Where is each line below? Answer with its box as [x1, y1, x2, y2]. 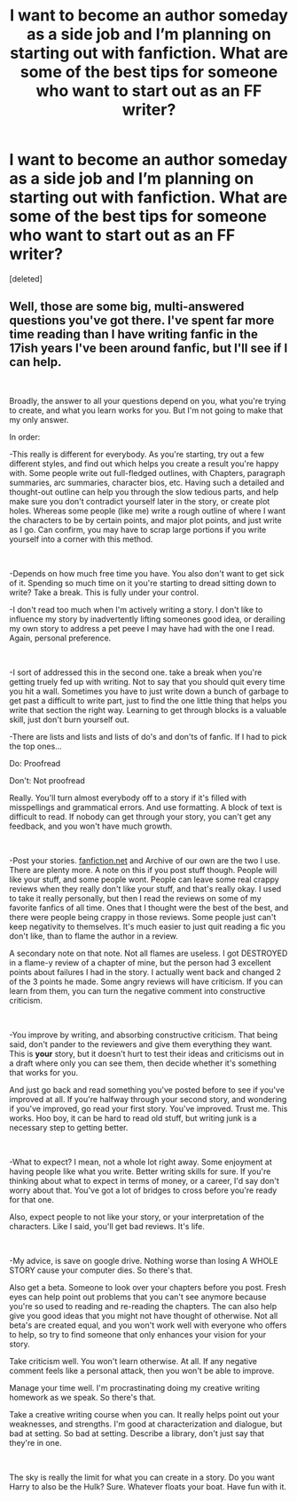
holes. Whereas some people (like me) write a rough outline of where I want [9, 505, 286, 516]
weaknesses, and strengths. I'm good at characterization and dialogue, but [9, 1418, 283, 1429]
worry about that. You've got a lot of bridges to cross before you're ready [9, 1185, 277, 1195]
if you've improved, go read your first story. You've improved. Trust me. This [9, 1103, 288, 1114]
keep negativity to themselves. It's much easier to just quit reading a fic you [9, 921, 285, 932]
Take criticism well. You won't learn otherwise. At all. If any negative [9, 1355, 257, 1366]
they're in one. [9, 1437, 62, 1448]
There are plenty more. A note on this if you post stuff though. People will [9, 864, 277, 875]
